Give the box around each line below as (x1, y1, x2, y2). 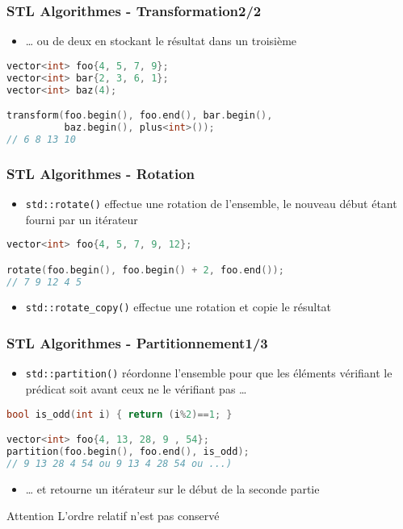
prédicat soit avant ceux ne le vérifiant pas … (25, 381, 247, 397)
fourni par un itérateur (25, 210, 138, 227)
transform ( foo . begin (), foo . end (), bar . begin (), (6, 110, 273, 122)
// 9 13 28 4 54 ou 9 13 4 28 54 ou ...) (6, 457, 233, 469)
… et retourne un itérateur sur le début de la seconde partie (25, 480, 320, 497)
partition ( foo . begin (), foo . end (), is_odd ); (6, 446, 250, 457)
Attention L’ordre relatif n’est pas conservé (6, 507, 220, 524)
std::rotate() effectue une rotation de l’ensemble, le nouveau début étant (25, 194, 397, 211)
